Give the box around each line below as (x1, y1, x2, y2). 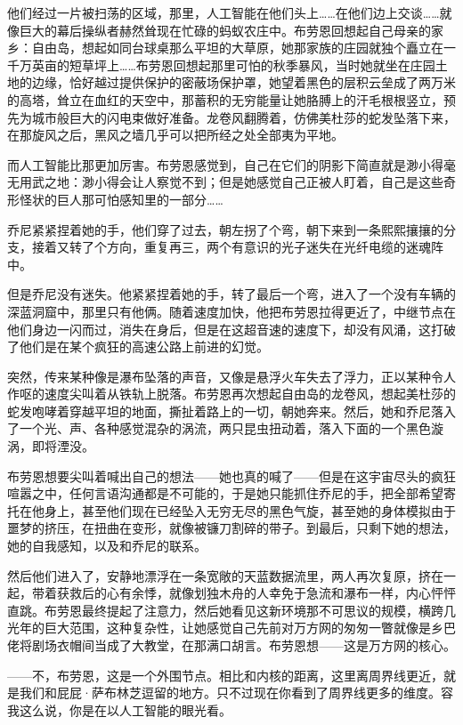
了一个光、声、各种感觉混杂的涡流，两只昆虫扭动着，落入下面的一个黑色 (7, 419, 431, 438)
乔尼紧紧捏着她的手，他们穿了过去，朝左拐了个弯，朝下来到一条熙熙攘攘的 (7, 220, 443, 238)
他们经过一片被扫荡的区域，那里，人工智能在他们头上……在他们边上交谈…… (7, 4, 440, 21)
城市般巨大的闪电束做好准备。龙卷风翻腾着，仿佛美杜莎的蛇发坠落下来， (31, 108, 456, 126)
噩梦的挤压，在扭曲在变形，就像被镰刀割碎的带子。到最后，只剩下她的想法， (7, 519, 456, 537)
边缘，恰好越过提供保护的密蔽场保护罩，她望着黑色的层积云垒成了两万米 (31, 73, 456, 92)
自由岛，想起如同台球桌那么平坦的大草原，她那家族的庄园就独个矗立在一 (31, 38, 456, 57)
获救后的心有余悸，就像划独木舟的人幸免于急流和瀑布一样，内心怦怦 (56, 584, 456, 602)
